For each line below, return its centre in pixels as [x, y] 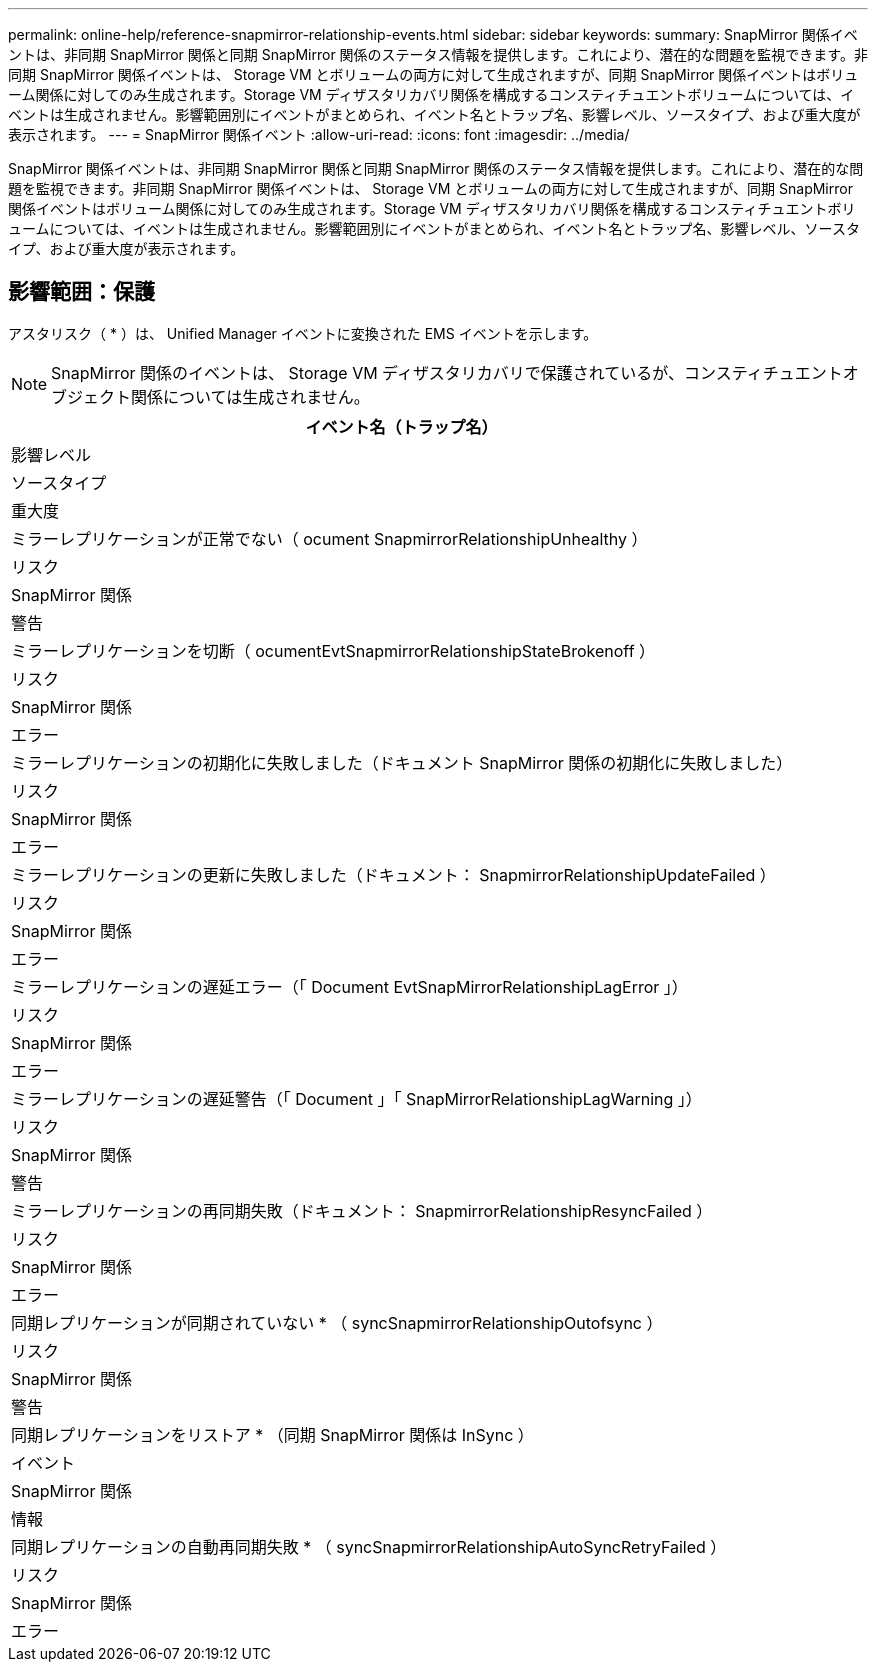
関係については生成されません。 [250, 396]
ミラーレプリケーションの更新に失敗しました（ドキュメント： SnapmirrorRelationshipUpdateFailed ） [393, 874]
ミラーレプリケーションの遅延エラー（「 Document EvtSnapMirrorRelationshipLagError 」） [349, 986]
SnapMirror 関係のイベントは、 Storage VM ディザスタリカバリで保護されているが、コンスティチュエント [447, 372]
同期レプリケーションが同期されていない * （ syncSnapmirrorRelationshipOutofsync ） [337, 1322]
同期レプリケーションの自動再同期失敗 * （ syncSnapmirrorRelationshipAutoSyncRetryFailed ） [369, 1546]
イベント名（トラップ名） [401, 426]
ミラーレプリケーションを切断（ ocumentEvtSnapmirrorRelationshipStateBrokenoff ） [333, 650]
